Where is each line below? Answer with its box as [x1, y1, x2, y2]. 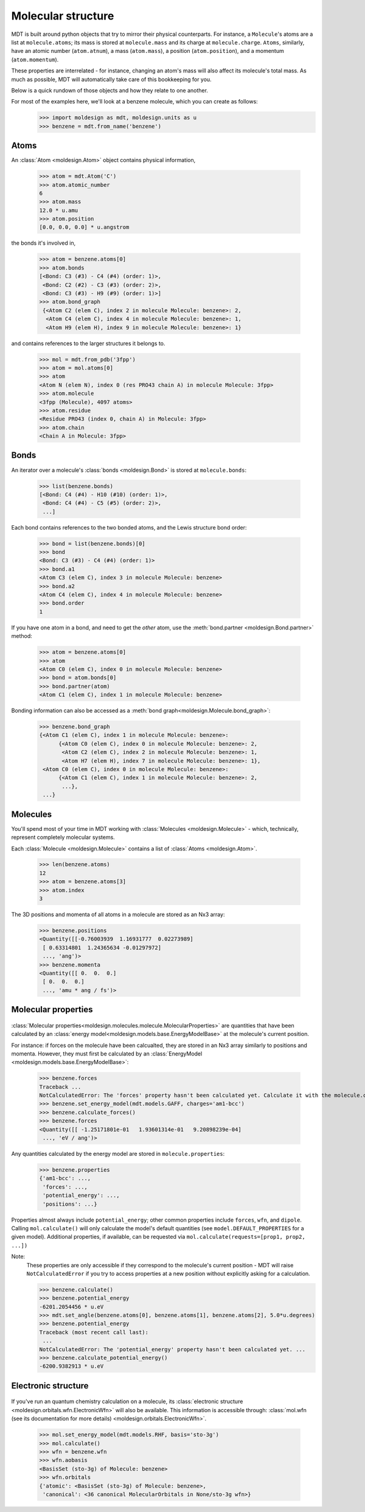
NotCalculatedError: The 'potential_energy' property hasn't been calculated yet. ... [39, 1346, 306, 1353]
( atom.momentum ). [11, 55, 59, 63]
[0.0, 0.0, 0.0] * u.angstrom [39, 224, 130, 231]
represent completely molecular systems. [11, 834, 115, 841]
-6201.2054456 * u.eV [39, 1303, 104, 1310]
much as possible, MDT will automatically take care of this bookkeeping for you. [11, 75, 212, 83]
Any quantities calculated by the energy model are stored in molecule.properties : [11, 1150, 225, 1158]
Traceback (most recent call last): [39, 1329, 149, 1335]
